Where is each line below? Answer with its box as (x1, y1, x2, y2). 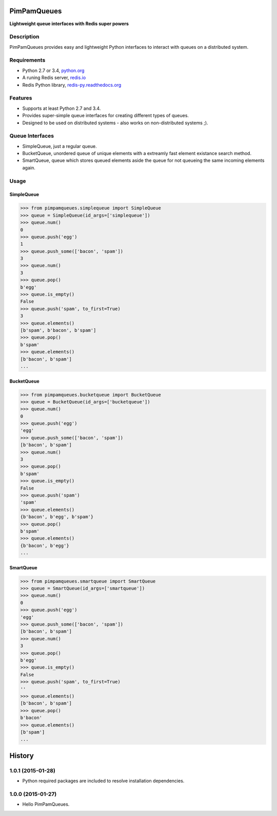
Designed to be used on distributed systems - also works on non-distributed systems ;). (22, 120, 208, 126)
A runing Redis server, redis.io (22, 74, 86, 81)
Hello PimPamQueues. (22, 801, 70, 807)
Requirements (9, 56, 46, 64)
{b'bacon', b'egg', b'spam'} (20, 514, 94, 520)
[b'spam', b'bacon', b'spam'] (20, 328, 96, 333)
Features (9, 94, 32, 102)
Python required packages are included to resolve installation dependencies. (22, 778, 185, 784)
